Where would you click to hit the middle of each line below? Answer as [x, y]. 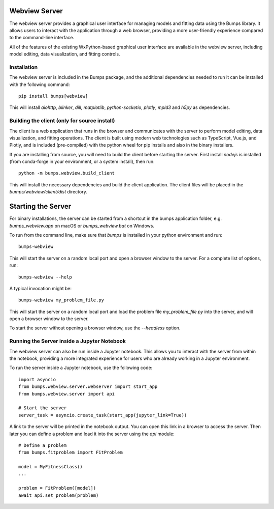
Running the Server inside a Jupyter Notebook [68, 341]
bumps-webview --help [45, 277]
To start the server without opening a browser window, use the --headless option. [95, 328]
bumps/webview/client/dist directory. [48, 192]
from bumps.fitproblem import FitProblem [71, 453]
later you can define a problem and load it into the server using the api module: [92, 434]
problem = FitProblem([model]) [57, 488]
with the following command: [40, 84]
